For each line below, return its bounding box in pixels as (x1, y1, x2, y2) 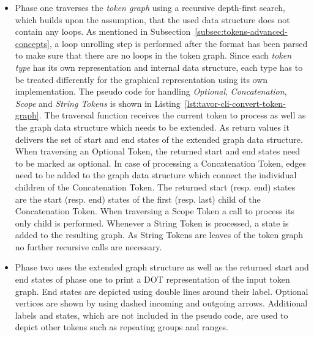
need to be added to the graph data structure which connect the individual (15, 168, 297, 181)
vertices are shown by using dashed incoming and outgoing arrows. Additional (15, 297, 308, 310)
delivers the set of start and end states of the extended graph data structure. (15, 132, 303, 145)
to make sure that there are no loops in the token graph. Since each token (15, 49, 292, 62)
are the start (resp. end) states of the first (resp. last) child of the (15, 192, 261, 205)
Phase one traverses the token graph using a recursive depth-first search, (15, 1, 285, 13)
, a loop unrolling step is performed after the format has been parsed (49, 37, 308, 49)
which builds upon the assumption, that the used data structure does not (15, 13, 290, 26)
